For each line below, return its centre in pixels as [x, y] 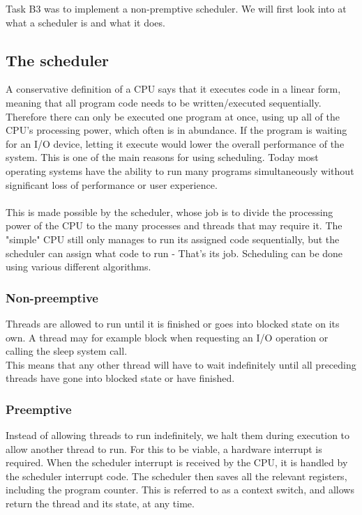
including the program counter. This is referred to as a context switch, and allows [180, 490]
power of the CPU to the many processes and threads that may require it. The [174, 225]
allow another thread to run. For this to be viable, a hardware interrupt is [164, 448]
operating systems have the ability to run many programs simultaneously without [180, 170]
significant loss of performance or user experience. [112, 184]
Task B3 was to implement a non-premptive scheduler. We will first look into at [176, 8]
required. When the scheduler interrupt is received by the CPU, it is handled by [177, 462]
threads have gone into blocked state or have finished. [120, 378]
